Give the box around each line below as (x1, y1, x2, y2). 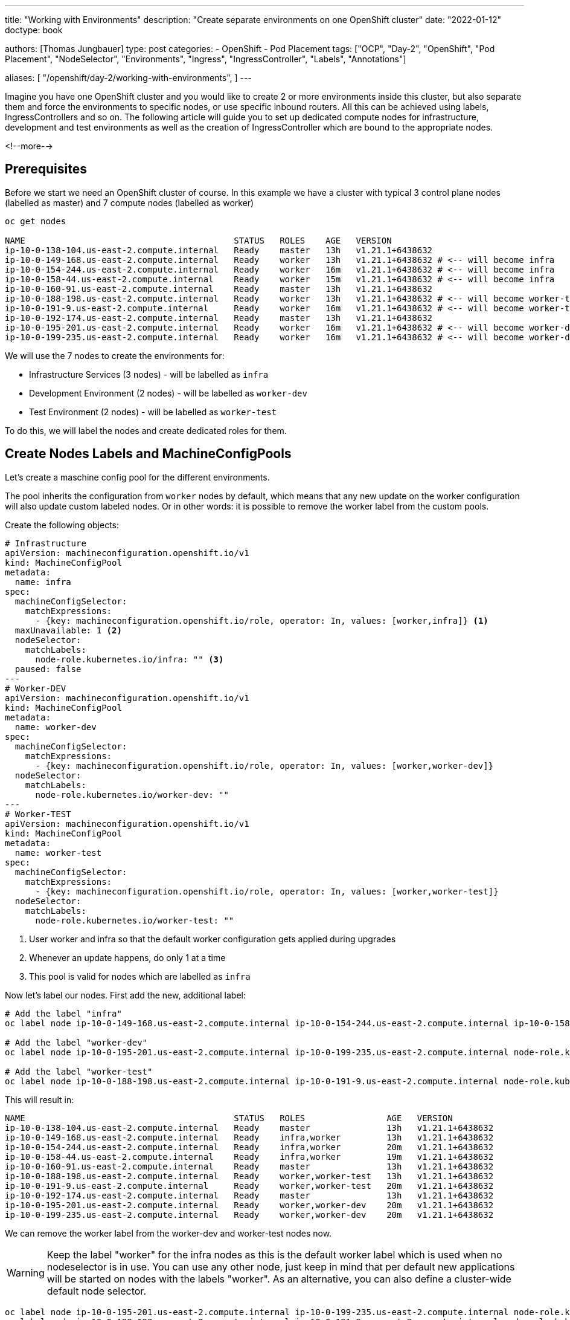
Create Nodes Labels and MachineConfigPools (5, 446, 292, 462)
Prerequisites (5, 161, 87, 177)
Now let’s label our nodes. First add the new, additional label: (5, 989, 246, 1000)
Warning (7, 1266, 45, 1279)
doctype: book (5, 25, 63, 35)
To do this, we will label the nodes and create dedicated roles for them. (5, 425, 287, 436)
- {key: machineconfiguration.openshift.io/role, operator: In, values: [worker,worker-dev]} (35, 760, 494, 771)
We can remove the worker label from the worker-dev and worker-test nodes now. (5, 1228, 332, 1238)
